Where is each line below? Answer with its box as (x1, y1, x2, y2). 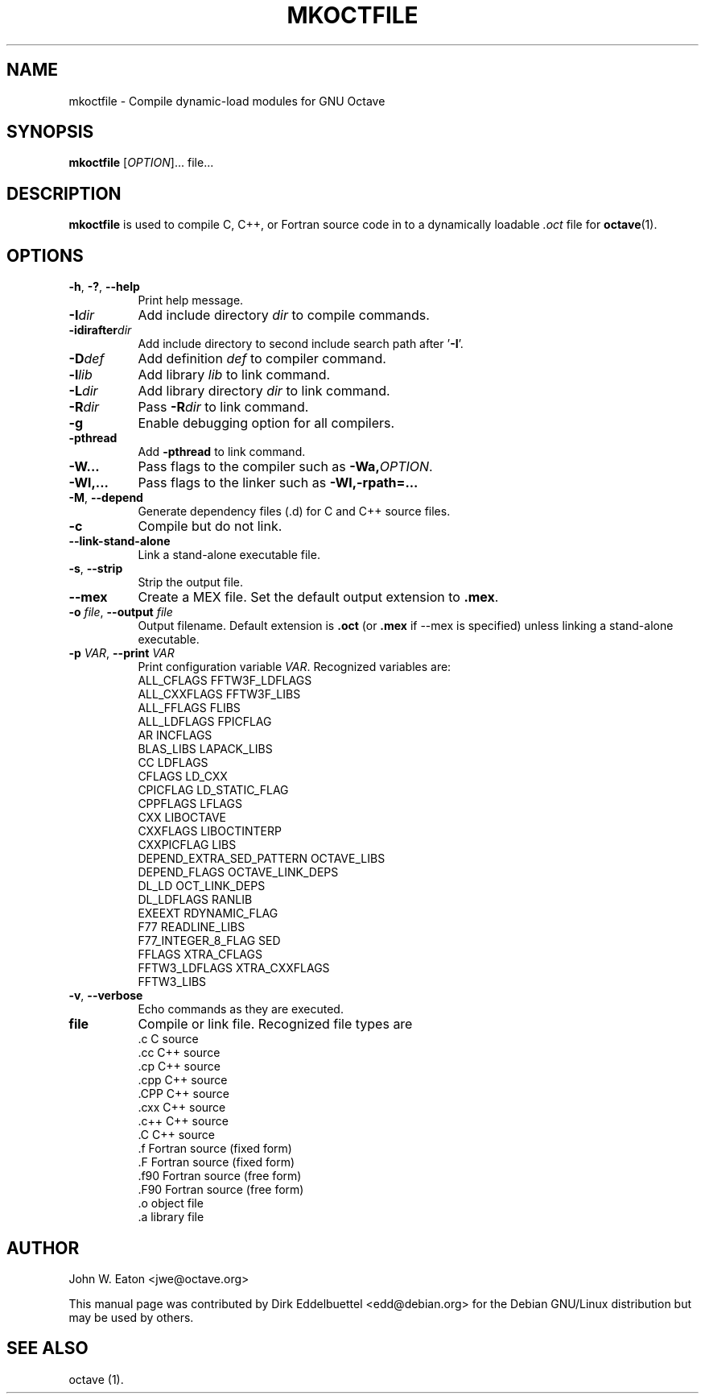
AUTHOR (6, 1237, 80, 1258)
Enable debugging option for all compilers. (138, 415, 395, 432)
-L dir (68, 383, 98, 400)
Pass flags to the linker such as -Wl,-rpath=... (138, 474, 418, 491)
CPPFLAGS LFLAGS (138, 797, 242, 811)
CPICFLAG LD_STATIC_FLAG (138, 783, 289, 797)
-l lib (68, 367, 93, 383)
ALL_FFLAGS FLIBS (138, 701, 241, 715)
